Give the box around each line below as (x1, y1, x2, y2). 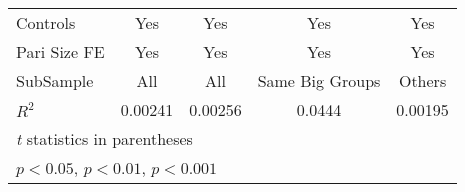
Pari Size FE (16, 40, 105, 63)
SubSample (16, 69, 94, 92)
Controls (16, 11, 76, 34)
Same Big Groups (257, 69, 381, 92)
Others (398, 69, 447, 92)
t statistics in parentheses (16, 127, 193, 150)
